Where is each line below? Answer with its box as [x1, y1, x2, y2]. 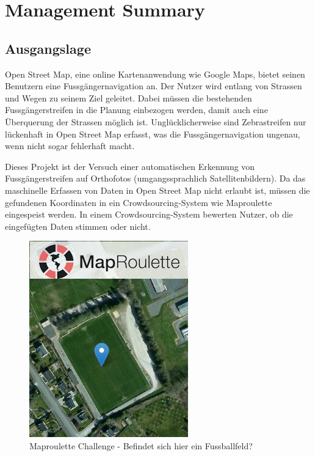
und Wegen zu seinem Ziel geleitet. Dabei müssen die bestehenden [5, 91, 252, 104]
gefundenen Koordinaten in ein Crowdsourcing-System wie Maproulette [5, 196, 272, 208]
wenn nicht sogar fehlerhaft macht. [5, 139, 135, 152]
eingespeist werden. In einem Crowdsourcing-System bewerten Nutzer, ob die [5, 208, 293, 221]
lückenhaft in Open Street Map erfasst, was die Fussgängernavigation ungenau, [5, 127, 300, 140]
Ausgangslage [5, 39, 91, 57]
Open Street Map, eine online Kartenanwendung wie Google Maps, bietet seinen [5, 67, 305, 80]
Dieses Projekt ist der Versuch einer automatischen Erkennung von [5, 160, 255, 172]
